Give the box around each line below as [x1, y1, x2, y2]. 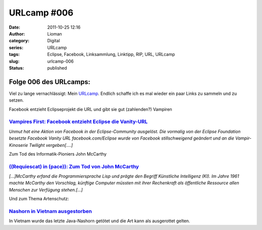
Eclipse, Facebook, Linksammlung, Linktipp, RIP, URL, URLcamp [47, 52, 175, 57]
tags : [9, 52, 20, 57]
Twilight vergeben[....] [29, 142, 73, 148]
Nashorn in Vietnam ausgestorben [9, 208, 92, 214]
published [47, 65, 67, 71]
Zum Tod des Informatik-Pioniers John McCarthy [9, 151, 107, 157]
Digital [47, 38, 60, 44]
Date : [9, 24, 20, 30]
